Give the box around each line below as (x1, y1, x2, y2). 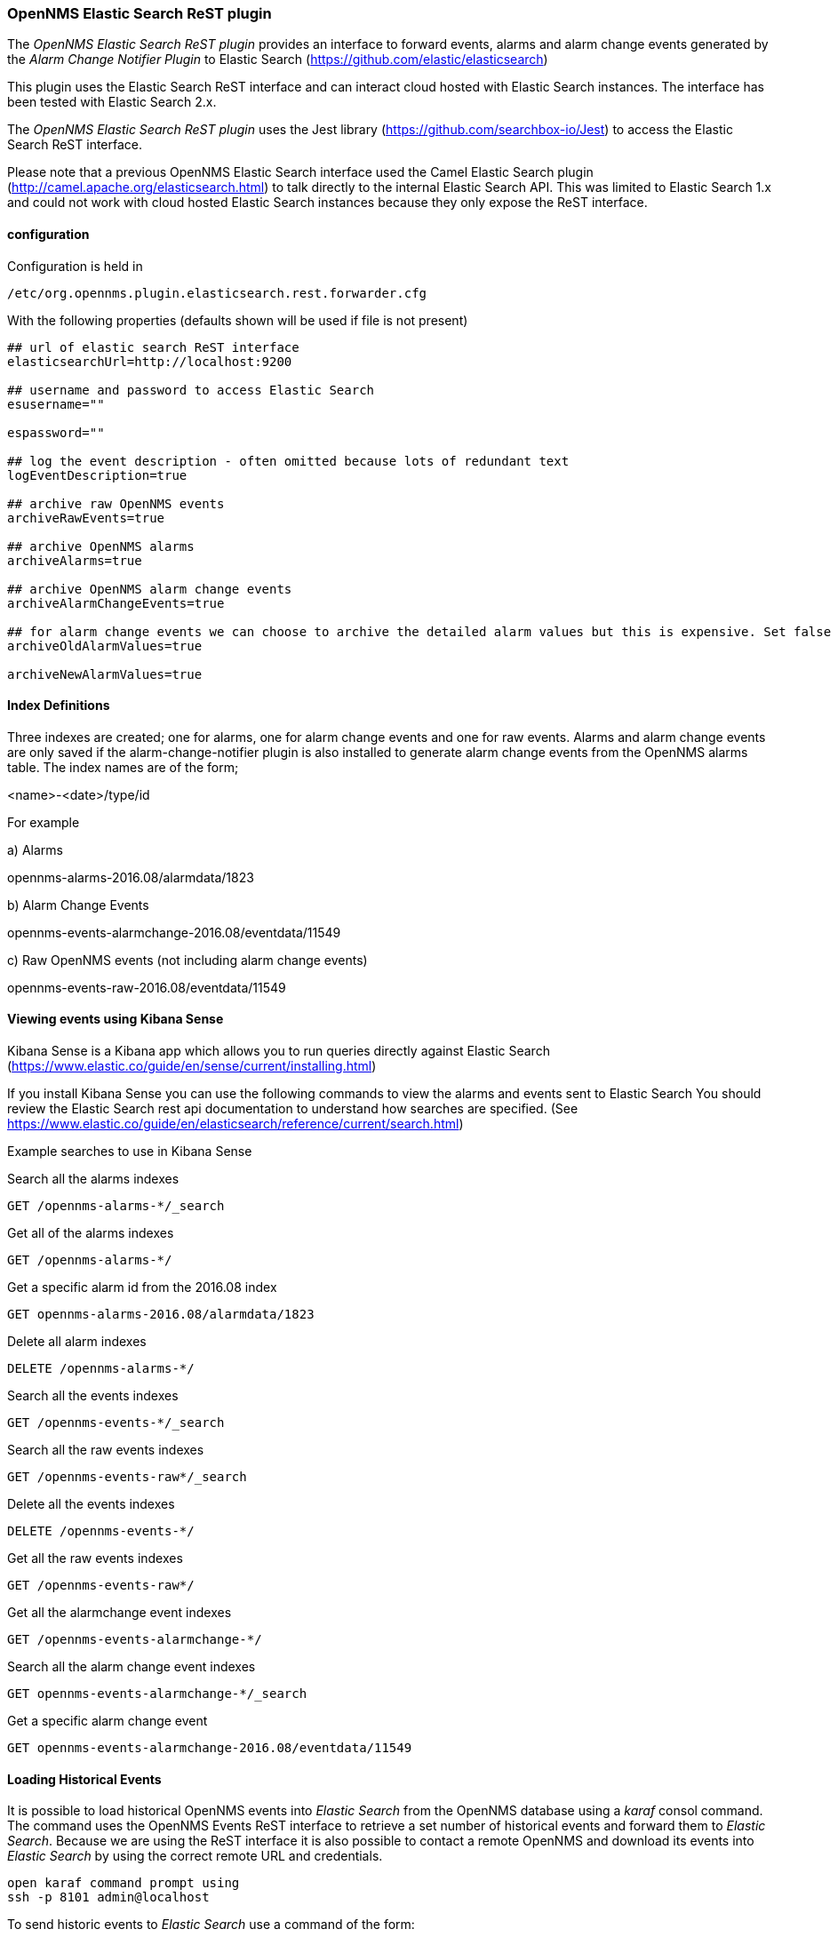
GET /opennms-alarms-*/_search (7, 1199, 225, 1214)
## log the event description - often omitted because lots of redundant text (7, 453, 570, 468)
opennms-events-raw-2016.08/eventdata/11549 (7, 979, 286, 995)
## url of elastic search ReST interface (7, 339, 299, 355)
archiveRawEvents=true (7, 510, 165, 525)
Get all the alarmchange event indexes (7, 1605, 232, 1621)
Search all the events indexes (7, 1388, 179, 1404)
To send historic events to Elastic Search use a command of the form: (7, 1917, 415, 1933)
